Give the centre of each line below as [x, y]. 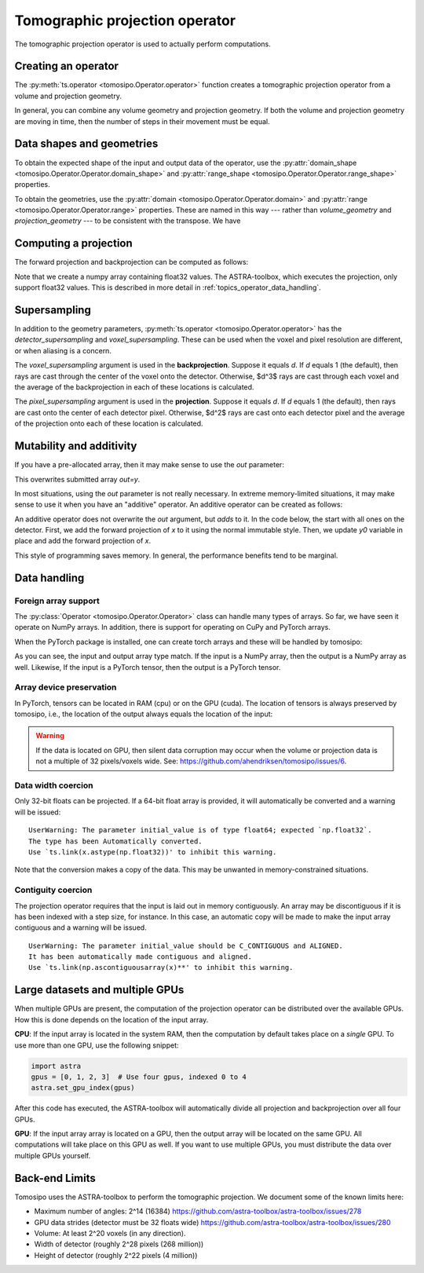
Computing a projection [73, 243]
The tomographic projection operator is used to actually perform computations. [143, 44]
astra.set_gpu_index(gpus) [83, 1088]
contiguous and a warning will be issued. [80, 927]
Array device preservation [66, 687]
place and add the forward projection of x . [83, 541]
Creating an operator [67, 66]
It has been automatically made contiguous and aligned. [141, 957]
